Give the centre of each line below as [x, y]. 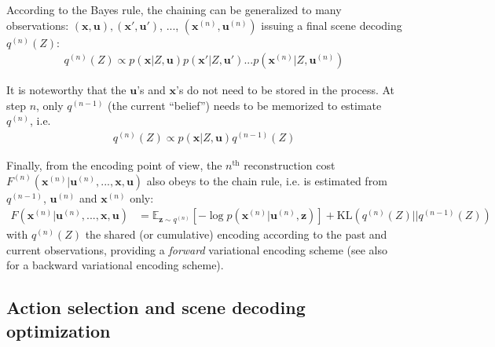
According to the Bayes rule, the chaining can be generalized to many [174, 9]
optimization [59, 330]
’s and [151, 90]
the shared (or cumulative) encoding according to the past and [236, 234]
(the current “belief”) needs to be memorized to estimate [245, 105]
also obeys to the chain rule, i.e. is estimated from [267, 180]
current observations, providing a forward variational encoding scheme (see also [197, 249]
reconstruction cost [290, 165]
